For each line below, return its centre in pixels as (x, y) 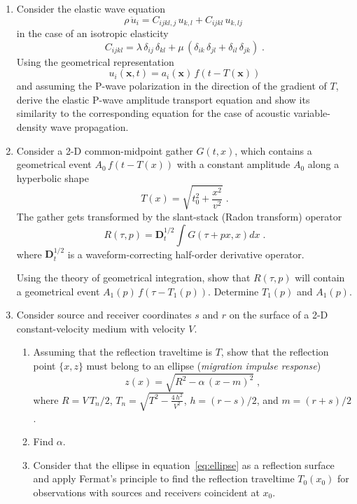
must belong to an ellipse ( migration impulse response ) (204, 365)
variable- (312, 113)
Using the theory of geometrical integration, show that (133, 277)
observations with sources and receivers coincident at (146, 492)
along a (323, 164)
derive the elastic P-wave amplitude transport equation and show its (163, 99)
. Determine (233, 291)
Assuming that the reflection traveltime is (122, 352)
